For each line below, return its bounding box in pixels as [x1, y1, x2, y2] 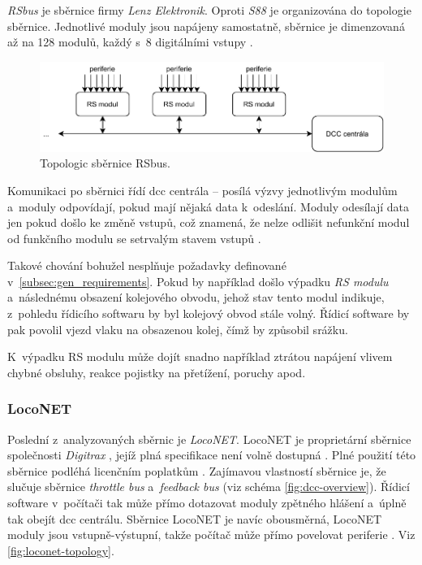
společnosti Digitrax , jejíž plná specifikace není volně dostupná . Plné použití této [7, 446, 416, 463]
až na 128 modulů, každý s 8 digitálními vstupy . [7, 33, 253, 50]
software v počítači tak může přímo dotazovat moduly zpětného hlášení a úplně [7, 494, 407, 511]
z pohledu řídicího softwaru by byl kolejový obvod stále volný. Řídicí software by [7, 305, 410, 322]
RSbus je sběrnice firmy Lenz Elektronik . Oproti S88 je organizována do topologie [7, 2, 411, 18]
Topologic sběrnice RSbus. [40, 154, 171, 172]
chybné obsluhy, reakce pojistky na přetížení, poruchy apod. [7, 363, 306, 380]
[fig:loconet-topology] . [7, 541, 114, 558]
